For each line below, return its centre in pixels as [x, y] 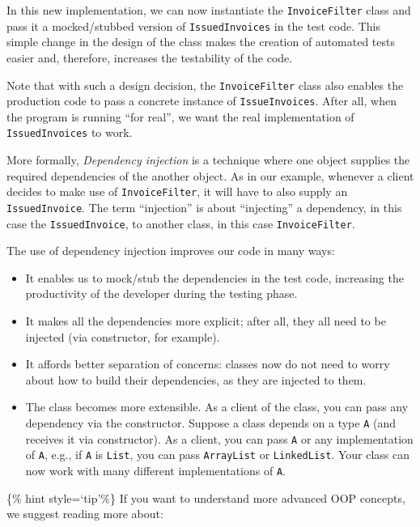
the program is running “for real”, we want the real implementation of [180, 116]
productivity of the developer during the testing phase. [161, 293]
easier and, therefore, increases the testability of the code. [150, 57]
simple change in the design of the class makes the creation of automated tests [201, 42]
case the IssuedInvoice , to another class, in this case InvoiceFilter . [181, 223]
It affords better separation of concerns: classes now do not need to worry [208, 364]
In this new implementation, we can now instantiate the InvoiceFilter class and [209, 10]
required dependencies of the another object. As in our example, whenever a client [210, 175]
